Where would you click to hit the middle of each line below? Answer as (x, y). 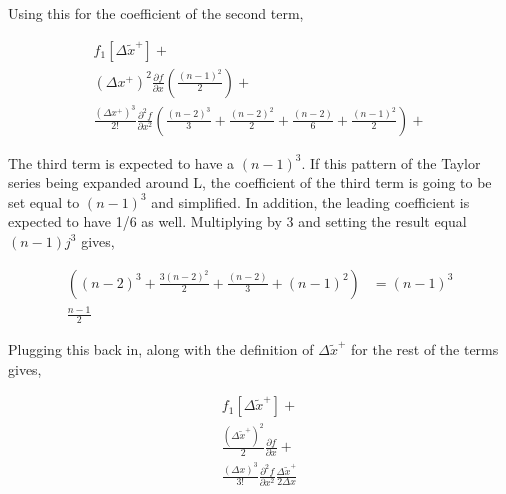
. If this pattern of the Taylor (391, 162)
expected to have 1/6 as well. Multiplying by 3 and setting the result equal (237, 221)
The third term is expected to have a (121, 162)
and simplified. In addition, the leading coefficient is (310, 201)
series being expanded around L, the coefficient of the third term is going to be (250, 182)
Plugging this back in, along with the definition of (161, 348)
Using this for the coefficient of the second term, (156, 13)
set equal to (44, 201)
